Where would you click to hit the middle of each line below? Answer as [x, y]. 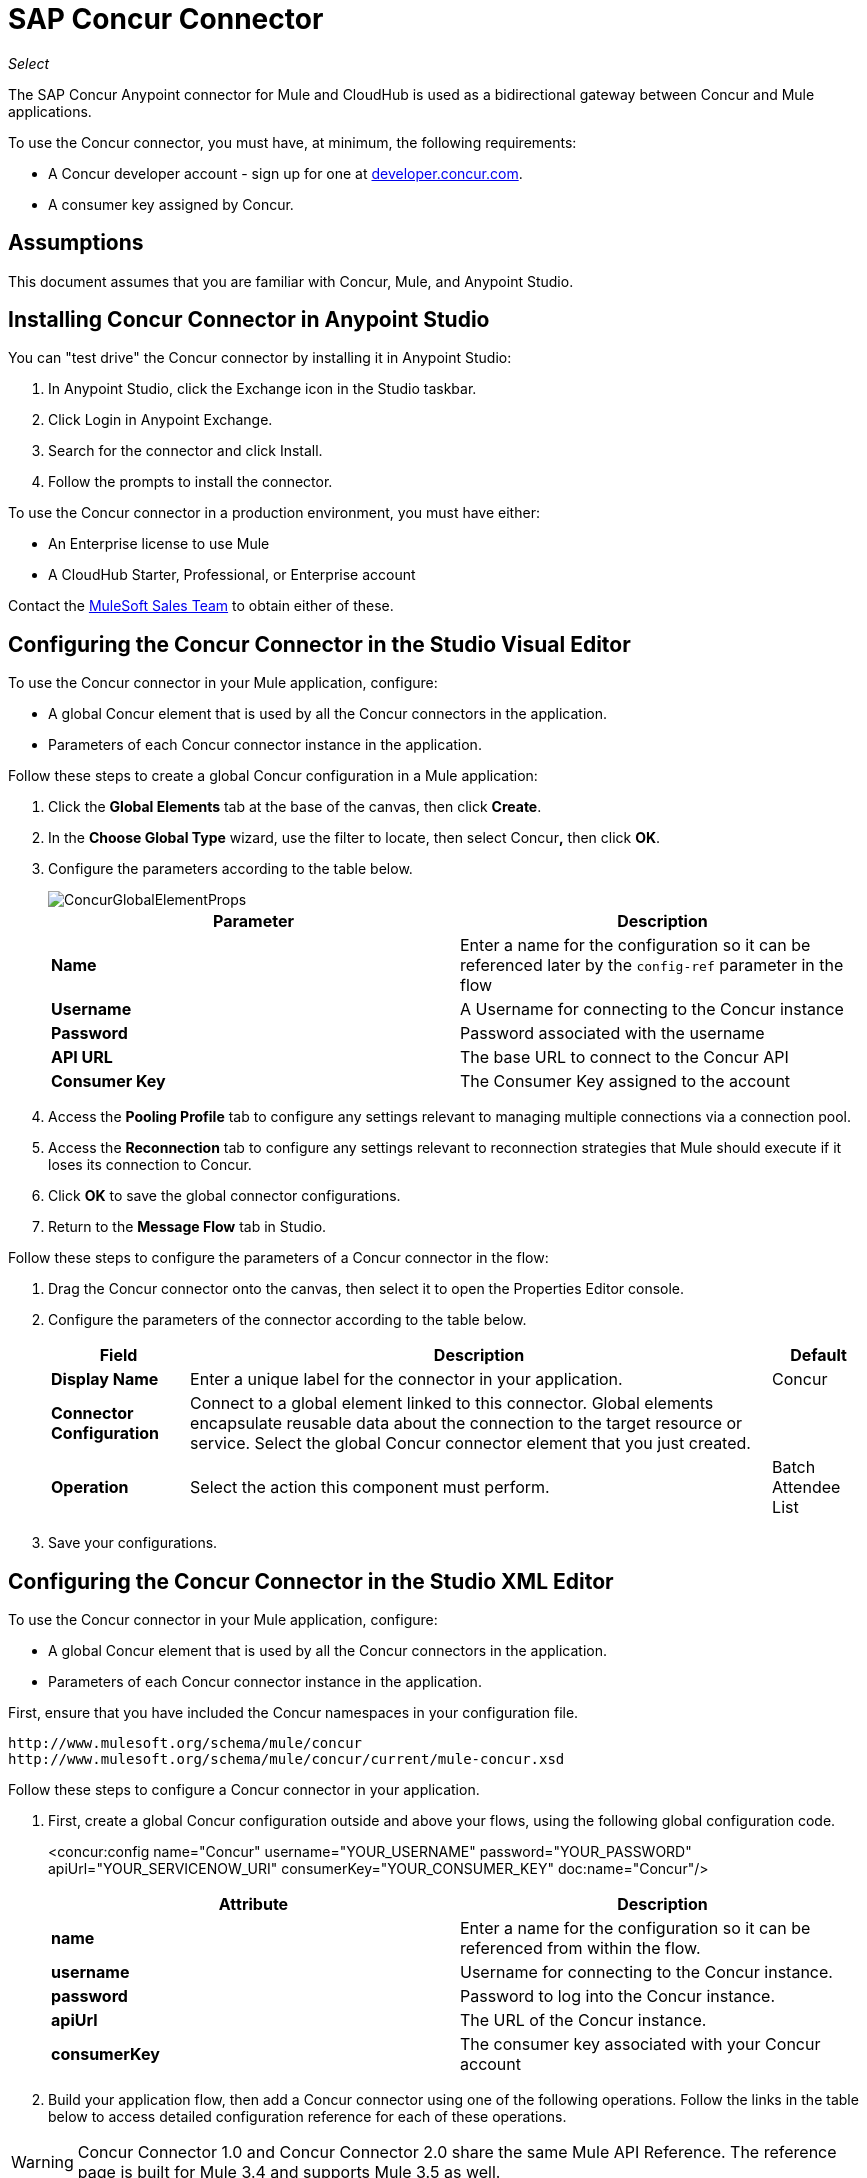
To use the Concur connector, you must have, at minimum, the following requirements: [292, 142]
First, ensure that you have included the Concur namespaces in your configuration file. [293, 1713]
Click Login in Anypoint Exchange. [160, 420]
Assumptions [76, 243]
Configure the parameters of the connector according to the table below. [287, 1320]
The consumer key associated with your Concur [640, 2044]
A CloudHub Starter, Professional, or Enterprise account [232, 575]
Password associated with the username [612, 1033]
